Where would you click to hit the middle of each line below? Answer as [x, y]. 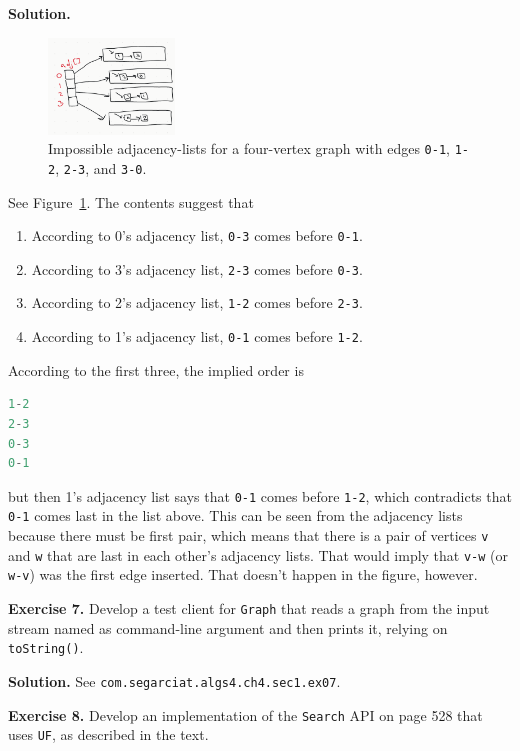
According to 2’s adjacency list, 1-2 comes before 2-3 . [197, 302]
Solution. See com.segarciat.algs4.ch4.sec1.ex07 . [174, 680]
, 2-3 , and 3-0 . [101, 167]
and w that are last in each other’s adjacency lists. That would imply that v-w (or [258, 554]
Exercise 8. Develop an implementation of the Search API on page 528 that [245, 714]
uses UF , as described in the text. [108, 734]
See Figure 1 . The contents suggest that [131, 201]
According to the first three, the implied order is [156, 369]
